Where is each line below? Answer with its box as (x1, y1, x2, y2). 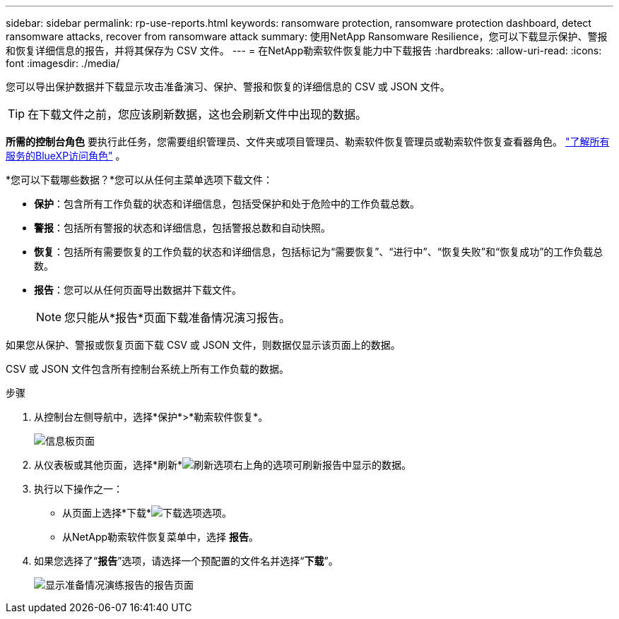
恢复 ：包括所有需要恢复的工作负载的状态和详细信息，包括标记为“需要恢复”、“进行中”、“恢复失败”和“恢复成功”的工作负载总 (34, 246, 603, 258)
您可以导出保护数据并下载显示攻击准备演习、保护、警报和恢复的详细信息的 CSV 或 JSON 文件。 (6, 80, 450, 92)
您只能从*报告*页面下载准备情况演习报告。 (64, 311, 291, 325)
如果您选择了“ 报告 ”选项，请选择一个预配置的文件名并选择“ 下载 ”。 (34, 555, 338, 567)
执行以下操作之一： (34, 483, 123, 495)
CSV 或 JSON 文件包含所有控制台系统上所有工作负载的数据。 (6, 363, 289, 375)
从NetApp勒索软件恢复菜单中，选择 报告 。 (62, 531, 259, 543)
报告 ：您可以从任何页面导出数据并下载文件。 (34, 284, 242, 296)
